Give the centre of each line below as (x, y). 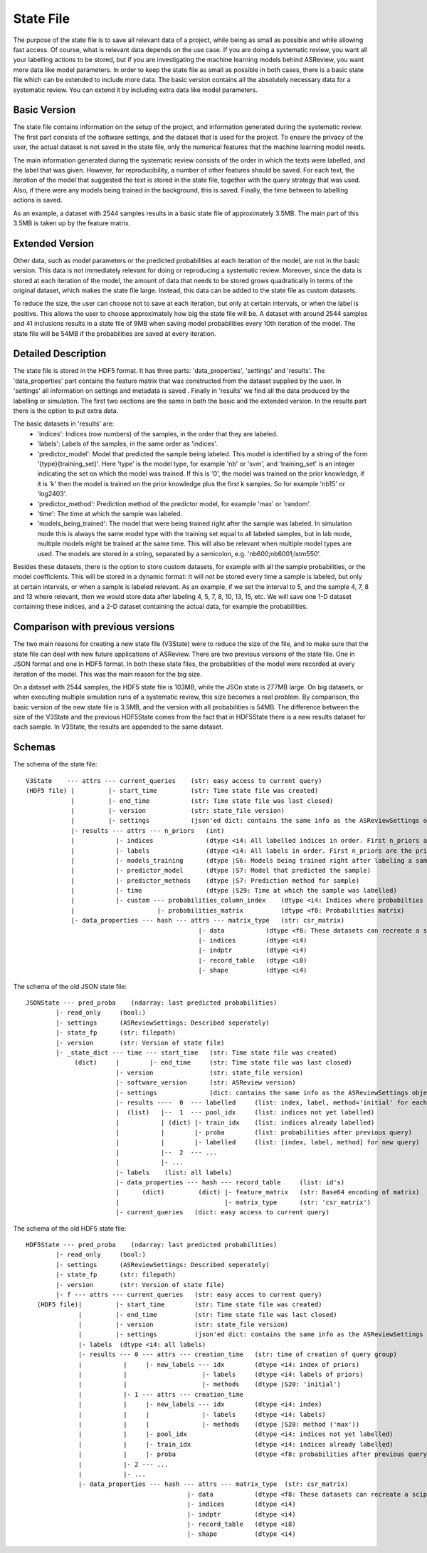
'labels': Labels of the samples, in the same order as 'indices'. (128, 444)
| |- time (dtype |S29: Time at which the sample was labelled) (234, 891)
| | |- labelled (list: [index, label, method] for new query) (268, 1142)
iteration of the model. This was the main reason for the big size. (107, 674)
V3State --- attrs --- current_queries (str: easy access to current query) (174, 780)
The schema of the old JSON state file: (70, 986)
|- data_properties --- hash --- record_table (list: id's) (230, 1183)
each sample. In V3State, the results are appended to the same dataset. (118, 727)
